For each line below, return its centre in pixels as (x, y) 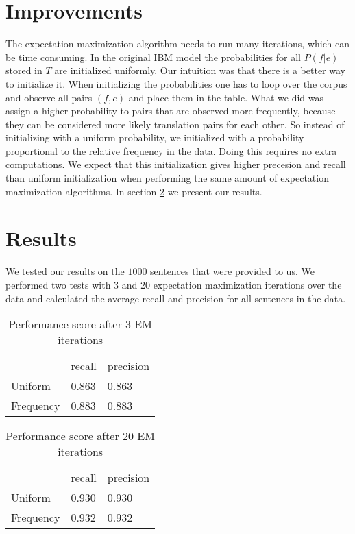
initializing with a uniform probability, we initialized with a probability (155, 137)
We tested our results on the (65, 271)
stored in (24, 70)
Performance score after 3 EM (80, 324)
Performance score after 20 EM (80, 436)
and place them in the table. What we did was (226, 97)
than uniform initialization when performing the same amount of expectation (167, 178)
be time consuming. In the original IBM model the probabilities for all (153, 57)
